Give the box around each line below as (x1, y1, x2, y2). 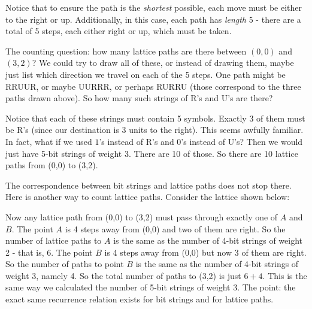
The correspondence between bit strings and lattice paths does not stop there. (5, 178, 292, 191)
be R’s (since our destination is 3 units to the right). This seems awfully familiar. (5, 123, 304, 136)
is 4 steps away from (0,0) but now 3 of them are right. (104, 246, 307, 258)
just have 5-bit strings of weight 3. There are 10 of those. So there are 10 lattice (5, 147, 298, 159)
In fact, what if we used (5, 135, 92, 147)
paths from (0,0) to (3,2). (5, 159, 98, 171)
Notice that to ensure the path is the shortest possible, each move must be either (5, 1, 302, 13)
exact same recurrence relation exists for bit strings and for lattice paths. (5, 293, 274, 305)
